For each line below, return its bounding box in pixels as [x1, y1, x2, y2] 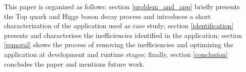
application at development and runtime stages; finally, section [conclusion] [4, 49, 228, 59]
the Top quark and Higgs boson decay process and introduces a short [4, 11, 211, 21]
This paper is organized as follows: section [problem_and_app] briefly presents [4, 1, 240, 11]
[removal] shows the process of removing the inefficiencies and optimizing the [4, 39, 233, 50]
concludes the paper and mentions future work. [4, 58, 145, 69]
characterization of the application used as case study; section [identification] [4, 20, 234, 31]
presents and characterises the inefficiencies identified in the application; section [4, 30, 242, 40]
